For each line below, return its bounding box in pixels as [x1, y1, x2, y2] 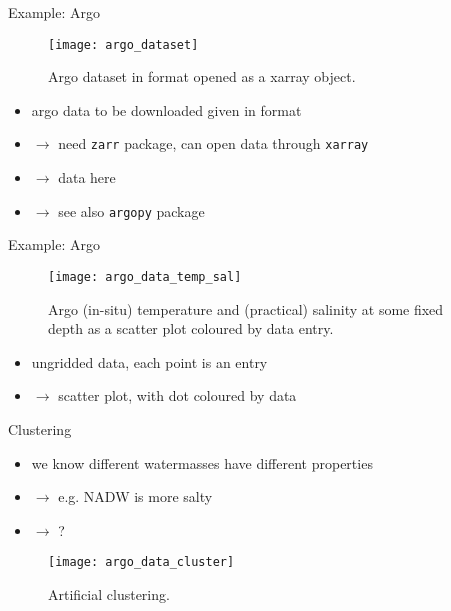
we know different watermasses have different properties [31, 452, 373, 473]
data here [58, 167, 116, 188]
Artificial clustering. [48, 584, 170, 604]
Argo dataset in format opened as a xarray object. [48, 66, 356, 87]
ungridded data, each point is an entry [31, 351, 268, 372]
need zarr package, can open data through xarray [58, 133, 369, 154]
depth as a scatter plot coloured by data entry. [48, 318, 334, 339]
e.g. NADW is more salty [58, 486, 213, 507]
